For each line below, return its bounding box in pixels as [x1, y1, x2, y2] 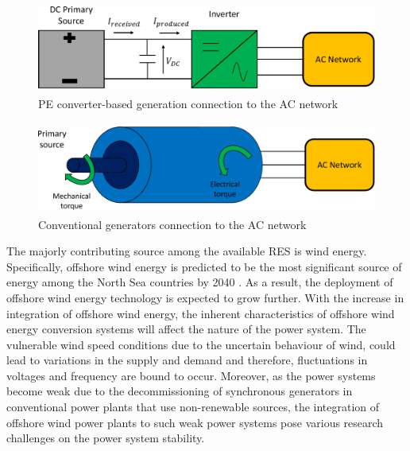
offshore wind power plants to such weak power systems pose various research [6, 414, 384, 430]
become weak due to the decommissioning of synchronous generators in [6, 383, 353, 399]
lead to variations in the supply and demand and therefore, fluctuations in [6, 352, 368, 368]
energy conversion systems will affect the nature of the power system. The [6, 321, 366, 337]
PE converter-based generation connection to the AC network [38, 95, 338, 111]
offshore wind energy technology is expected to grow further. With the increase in [6, 289, 404, 305]
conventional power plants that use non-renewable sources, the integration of [6, 399, 380, 415]
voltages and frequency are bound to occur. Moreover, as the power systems [6, 367, 376, 383]
